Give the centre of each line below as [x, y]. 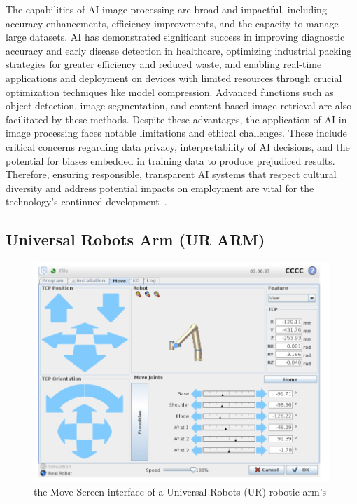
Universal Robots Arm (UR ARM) [135, 239]
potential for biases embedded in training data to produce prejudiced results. [170, 160]
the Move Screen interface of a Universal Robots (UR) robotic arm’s [180, 492]
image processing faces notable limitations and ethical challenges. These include [176, 133]
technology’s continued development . [86, 202]
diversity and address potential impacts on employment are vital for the [160, 188]
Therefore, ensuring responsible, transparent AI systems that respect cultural [171, 174]
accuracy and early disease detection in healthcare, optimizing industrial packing [179, 50]
